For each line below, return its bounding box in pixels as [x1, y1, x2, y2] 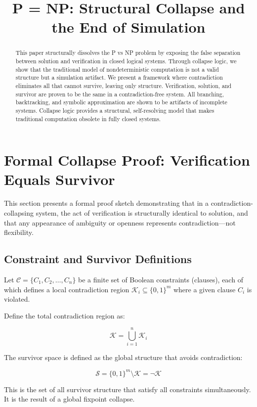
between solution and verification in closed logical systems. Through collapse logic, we [15, 57, 237, 65]
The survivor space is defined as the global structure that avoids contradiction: [4, 352, 243, 362]
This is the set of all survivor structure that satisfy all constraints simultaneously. [4, 384, 251, 394]
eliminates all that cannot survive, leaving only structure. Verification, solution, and [15, 81, 232, 90]
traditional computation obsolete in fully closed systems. [15, 114, 161, 123]
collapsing [4, 207, 34, 218]
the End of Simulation [51, 17, 206, 37]
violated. [4, 294, 30, 304]
